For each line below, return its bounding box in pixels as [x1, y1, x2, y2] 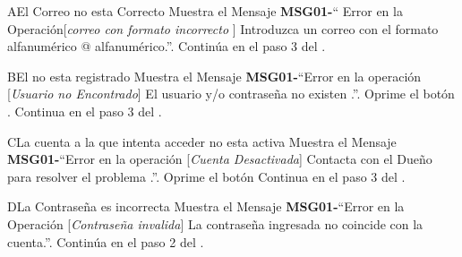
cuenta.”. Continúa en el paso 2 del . [7, 232, 204, 251]
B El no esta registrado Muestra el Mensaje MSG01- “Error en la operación [7, 66, 422, 85]
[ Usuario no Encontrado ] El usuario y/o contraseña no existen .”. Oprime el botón [7, 84, 455, 103]
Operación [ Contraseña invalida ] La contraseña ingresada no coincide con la [7, 214, 423, 233]
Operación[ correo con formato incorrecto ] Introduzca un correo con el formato [7, 19, 439, 38]
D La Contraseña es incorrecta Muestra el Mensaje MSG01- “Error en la [7, 197, 405, 216]
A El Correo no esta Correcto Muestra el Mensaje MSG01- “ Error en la [7, 2, 403, 20]
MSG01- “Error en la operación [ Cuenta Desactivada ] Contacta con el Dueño [7, 150, 432, 168]
